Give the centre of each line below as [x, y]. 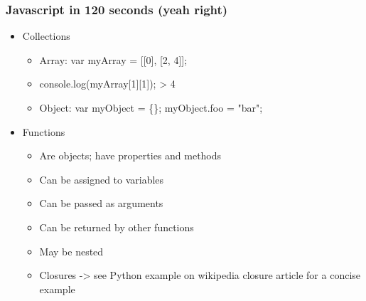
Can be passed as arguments [101, 203]
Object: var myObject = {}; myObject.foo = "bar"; [151, 107]
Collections [46, 36]
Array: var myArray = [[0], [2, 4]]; [113, 59]
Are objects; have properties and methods [130, 155]
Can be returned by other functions [117, 227]
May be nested [71, 251]
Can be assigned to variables [102, 179]
